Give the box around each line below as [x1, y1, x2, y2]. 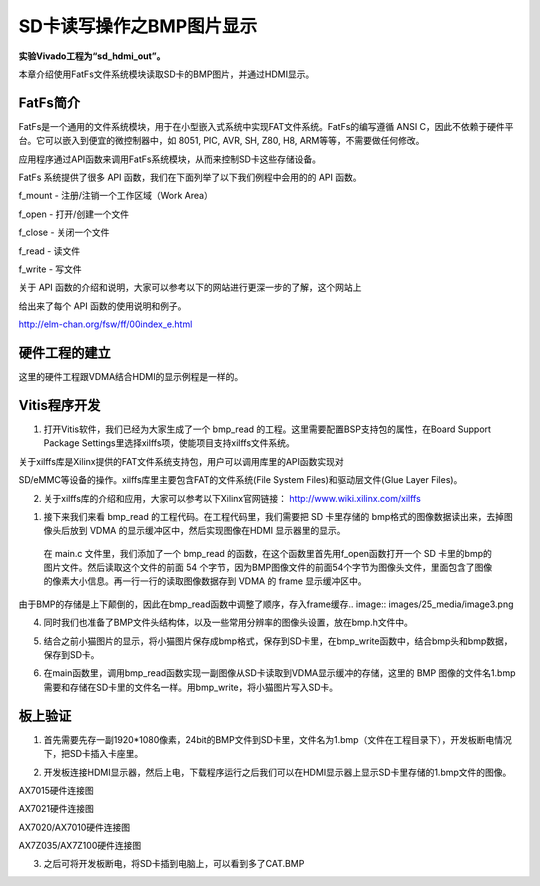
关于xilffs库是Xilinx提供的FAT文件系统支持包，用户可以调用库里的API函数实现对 [18, 455, 344, 467]
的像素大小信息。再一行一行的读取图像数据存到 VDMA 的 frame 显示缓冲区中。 [43, 575, 367, 587]
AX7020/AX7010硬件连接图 [18, 821, 131, 833]
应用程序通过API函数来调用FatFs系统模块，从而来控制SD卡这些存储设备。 [18, 153, 322, 165]
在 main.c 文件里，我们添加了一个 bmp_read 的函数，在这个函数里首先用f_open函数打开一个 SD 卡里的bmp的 [43, 547, 492, 559]
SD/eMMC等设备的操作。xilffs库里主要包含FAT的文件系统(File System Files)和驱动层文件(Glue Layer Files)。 [18, 474, 463, 486]
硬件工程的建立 [18, 344, 111, 361]
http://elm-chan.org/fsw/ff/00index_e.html [18, 318, 193, 330]
